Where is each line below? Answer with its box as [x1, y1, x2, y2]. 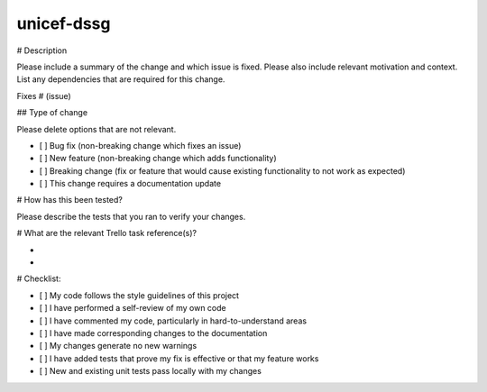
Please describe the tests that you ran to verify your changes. [16, 211, 246, 222]
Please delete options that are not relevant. [16, 123, 177, 134]
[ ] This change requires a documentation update [39, 178, 221, 189]
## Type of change [16, 107, 88, 118]
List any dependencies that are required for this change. [16, 74, 225, 85]
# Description [16, 45, 68, 56]
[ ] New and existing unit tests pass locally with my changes [39, 366, 262, 377]
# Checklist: [16, 273, 61, 284]
